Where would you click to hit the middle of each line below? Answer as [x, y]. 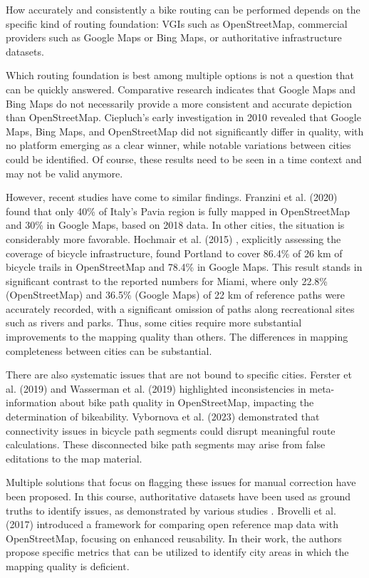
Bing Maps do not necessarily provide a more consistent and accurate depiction [179, 103]
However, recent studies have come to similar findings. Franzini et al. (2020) [172, 197]
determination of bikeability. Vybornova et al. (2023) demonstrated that [163, 417]
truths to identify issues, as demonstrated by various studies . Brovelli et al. [171, 510]
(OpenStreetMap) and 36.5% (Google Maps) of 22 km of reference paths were [176, 295]
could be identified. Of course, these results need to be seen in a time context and [184, 159]
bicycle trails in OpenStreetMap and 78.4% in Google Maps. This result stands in [184, 267]
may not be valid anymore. [64, 173]
